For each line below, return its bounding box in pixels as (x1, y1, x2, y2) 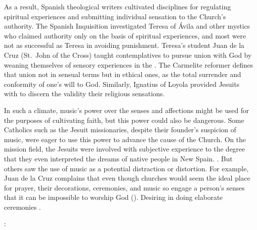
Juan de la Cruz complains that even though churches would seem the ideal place (4, 173, 251, 183)
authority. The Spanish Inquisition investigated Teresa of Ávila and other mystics (4, 21, 250, 31)
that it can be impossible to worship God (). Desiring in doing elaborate (4, 192, 223, 202)
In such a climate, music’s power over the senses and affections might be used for (4, 105, 249, 115)
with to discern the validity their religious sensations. (4, 88, 165, 99)
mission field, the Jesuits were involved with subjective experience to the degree (4, 144, 245, 154)
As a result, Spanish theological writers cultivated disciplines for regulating (4, 1, 231, 11)
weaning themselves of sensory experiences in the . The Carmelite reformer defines (4, 59, 253, 70)
